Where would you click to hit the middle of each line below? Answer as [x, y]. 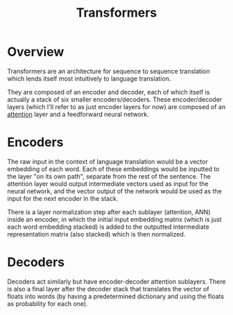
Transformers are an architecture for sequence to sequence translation [109, 71]
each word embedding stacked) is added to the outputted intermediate [108, 227]
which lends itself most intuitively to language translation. [89, 79]
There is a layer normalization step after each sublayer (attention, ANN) [109, 212]
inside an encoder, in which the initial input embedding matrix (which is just [114, 219]
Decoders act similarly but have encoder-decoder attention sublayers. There [116, 281]
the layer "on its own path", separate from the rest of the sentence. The [109, 176]
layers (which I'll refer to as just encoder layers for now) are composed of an [116, 106]
